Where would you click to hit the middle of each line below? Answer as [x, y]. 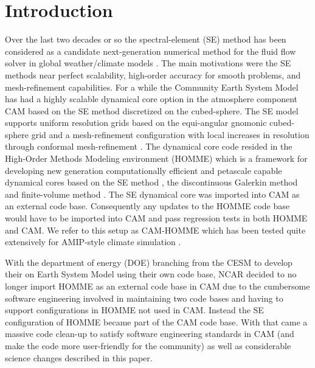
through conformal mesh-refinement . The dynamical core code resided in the [149, 146]
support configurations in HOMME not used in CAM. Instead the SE [134, 310]
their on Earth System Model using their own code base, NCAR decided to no [151, 274]
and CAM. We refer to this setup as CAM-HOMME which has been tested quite [155, 230]
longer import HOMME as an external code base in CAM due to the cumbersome [157, 286]
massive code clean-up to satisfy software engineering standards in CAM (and [150, 334]
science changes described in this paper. [79, 357]
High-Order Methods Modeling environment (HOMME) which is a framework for [156, 158]
